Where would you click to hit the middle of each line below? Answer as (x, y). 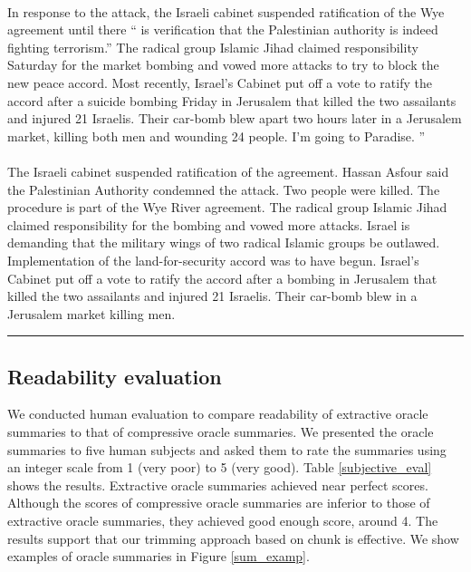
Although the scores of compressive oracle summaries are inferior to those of (219, 503)
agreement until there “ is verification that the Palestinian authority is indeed (223, 29)
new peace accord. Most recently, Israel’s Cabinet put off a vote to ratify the (220, 82)
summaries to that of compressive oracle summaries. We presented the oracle (221, 432)
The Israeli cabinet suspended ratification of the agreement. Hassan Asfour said (228, 171)
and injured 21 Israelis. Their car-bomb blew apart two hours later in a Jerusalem (235, 118)
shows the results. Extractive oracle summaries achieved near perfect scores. (218, 485)
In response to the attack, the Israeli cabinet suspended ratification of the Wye (226, 11)
